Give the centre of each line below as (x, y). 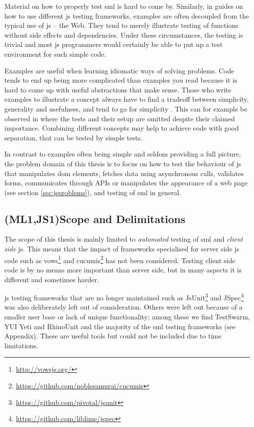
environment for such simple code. (55, 54)
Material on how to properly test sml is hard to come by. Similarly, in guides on (124, 6)
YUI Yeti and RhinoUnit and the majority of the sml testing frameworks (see (120, 326)
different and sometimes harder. (52, 279)
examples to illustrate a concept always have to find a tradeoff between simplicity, (127, 99)
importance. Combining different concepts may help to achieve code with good (122, 128)
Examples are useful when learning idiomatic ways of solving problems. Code (119, 70)
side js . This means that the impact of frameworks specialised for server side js (122, 249)
